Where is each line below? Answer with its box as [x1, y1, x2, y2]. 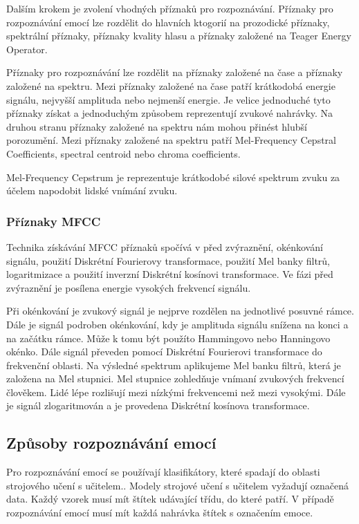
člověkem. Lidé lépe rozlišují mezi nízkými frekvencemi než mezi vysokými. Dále [6, 384, 346, 399]
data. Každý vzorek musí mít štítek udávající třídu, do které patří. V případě [6, 492, 334, 506]
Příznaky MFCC [6, 212, 101, 230]
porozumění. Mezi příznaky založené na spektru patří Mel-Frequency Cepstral [6, 133, 336, 147]
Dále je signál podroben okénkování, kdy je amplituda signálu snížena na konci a [6, 317, 349, 331]
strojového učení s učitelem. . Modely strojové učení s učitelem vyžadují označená [6, 478, 349, 492]
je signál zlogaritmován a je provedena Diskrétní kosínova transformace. [6, 398, 310, 413]
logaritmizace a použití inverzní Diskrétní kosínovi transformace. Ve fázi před [6, 267, 333, 281]
